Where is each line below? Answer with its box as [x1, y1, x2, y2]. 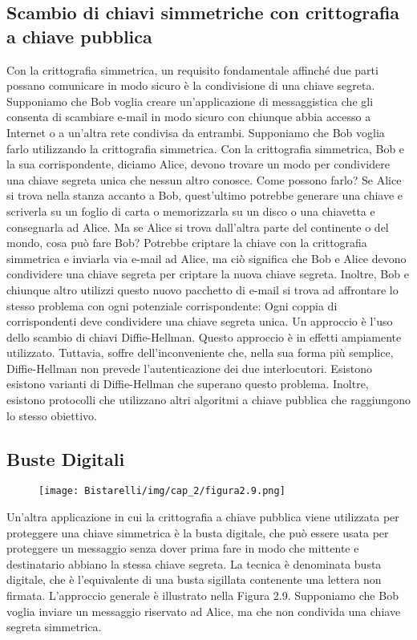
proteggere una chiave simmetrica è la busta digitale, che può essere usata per [6, 524, 389, 541]
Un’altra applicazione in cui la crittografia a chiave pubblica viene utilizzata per [6, 508, 399, 525]
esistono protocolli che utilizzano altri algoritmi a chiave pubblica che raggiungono [6, 391, 411, 408]
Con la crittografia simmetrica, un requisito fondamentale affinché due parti [6, 61, 379, 78]
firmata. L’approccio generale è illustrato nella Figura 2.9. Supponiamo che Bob [6, 587, 399, 604]
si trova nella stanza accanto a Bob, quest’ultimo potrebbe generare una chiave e [6, 187, 403, 204]
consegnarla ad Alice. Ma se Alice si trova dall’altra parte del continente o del [6, 218, 389, 235]
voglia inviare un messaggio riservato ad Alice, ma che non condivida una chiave [6, 602, 401, 619]
